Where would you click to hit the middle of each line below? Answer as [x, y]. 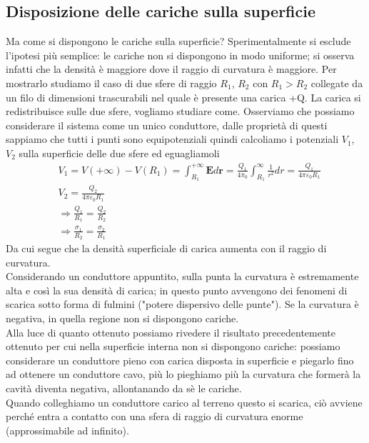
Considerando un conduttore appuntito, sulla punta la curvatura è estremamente [182, 276]
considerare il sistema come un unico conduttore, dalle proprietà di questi [167, 125]
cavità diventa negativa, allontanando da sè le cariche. [124, 388]
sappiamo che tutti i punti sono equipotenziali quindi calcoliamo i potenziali [172, 139]
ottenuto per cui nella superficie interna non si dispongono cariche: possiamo [173, 346]
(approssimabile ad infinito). [67, 430]
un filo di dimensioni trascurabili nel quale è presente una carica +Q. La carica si [183, 97]
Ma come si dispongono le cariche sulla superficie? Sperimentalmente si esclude [178, 41]
